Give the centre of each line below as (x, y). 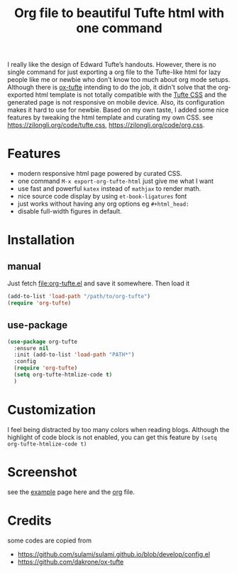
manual (24, 266)
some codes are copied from (50, 540)
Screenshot (42, 472)
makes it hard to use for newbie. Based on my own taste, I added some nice (118, 110)
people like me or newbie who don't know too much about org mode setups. (119, 80)
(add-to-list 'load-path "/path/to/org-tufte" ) (79, 297)
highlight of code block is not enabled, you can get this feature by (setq (112, 437)
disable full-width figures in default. (70, 211)
